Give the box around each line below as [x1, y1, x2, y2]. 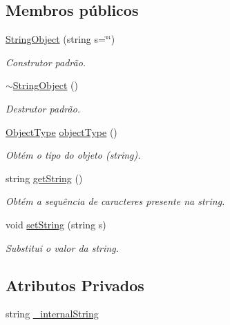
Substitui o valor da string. [6, 240, 119, 255]
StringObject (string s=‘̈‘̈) [6, 32, 115, 46]
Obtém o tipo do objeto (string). [6, 148, 141, 162]
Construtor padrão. [6, 55, 86, 69]
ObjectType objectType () [6, 124, 117, 139]
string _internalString [6, 306, 99, 321]
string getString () [6, 170, 83, 185]
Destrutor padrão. [6, 101, 81, 115]
